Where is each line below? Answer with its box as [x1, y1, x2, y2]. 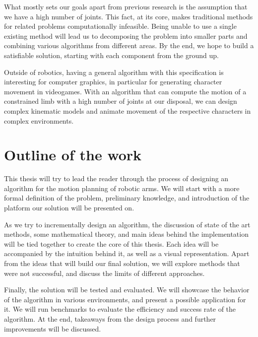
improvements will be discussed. [4, 323, 101, 334]
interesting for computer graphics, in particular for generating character [4, 76, 222, 87]
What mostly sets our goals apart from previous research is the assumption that [4, 1, 248, 11]
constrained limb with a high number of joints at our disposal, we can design [4, 96, 237, 106]
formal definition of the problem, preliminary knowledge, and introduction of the [4, 193, 250, 203]
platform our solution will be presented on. [4, 202, 134, 213]
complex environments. [4, 115, 74, 126]
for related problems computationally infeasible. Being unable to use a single [4, 21, 237, 31]
